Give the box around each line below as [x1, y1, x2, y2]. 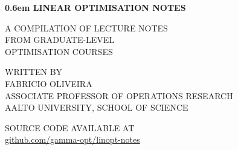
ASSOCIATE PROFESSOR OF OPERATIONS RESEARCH [5, 89, 233, 102]
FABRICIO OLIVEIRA [5, 77, 92, 90]
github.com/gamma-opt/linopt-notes [5, 133, 140, 146]
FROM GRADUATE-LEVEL [5, 33, 115, 46]
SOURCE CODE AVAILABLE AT [5, 121, 135, 134]
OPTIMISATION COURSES [5, 45, 113, 57]
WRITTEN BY [5, 65, 63, 78]
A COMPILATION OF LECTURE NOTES [5, 21, 168, 34]
